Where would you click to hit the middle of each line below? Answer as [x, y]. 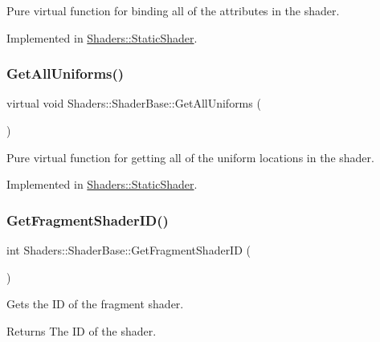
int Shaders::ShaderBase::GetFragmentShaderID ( [129, 250]
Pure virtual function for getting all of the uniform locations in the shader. [190, 157]
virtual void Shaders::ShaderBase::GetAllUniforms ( [134, 103]
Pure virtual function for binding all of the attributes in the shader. [173, 10]
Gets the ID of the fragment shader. [95, 304]
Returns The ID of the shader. [82, 330]
